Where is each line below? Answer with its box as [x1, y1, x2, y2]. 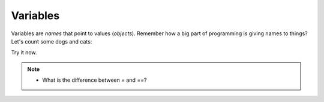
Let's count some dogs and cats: [11, 38, 92, 45]
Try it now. [11, 49, 37, 56]
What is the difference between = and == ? [42, 76, 147, 84]
